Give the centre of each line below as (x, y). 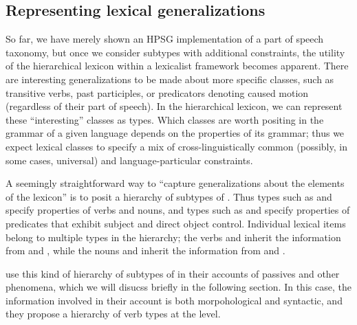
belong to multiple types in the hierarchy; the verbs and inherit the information (173, 237)
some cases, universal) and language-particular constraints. (129, 160)
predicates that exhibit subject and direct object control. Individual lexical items (176, 223)
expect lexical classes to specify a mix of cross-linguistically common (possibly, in (176, 146)
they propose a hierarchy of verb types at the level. (113, 314)
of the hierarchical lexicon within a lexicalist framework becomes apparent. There (177, 66)
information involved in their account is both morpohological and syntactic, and (174, 300)
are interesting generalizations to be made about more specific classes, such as (170, 79)
